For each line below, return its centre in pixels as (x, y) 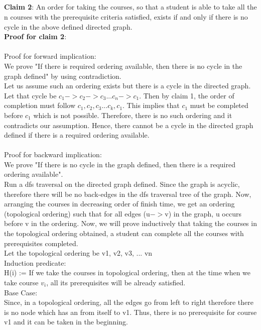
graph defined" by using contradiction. (63, 76)
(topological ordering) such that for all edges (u (77, 213)
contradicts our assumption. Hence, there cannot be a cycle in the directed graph (129, 125)
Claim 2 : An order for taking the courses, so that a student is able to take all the (130, 7)
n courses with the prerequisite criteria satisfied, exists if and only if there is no (126, 16)
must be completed (219, 105)
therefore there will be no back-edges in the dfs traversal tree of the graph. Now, (128, 194)
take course (21, 283)
